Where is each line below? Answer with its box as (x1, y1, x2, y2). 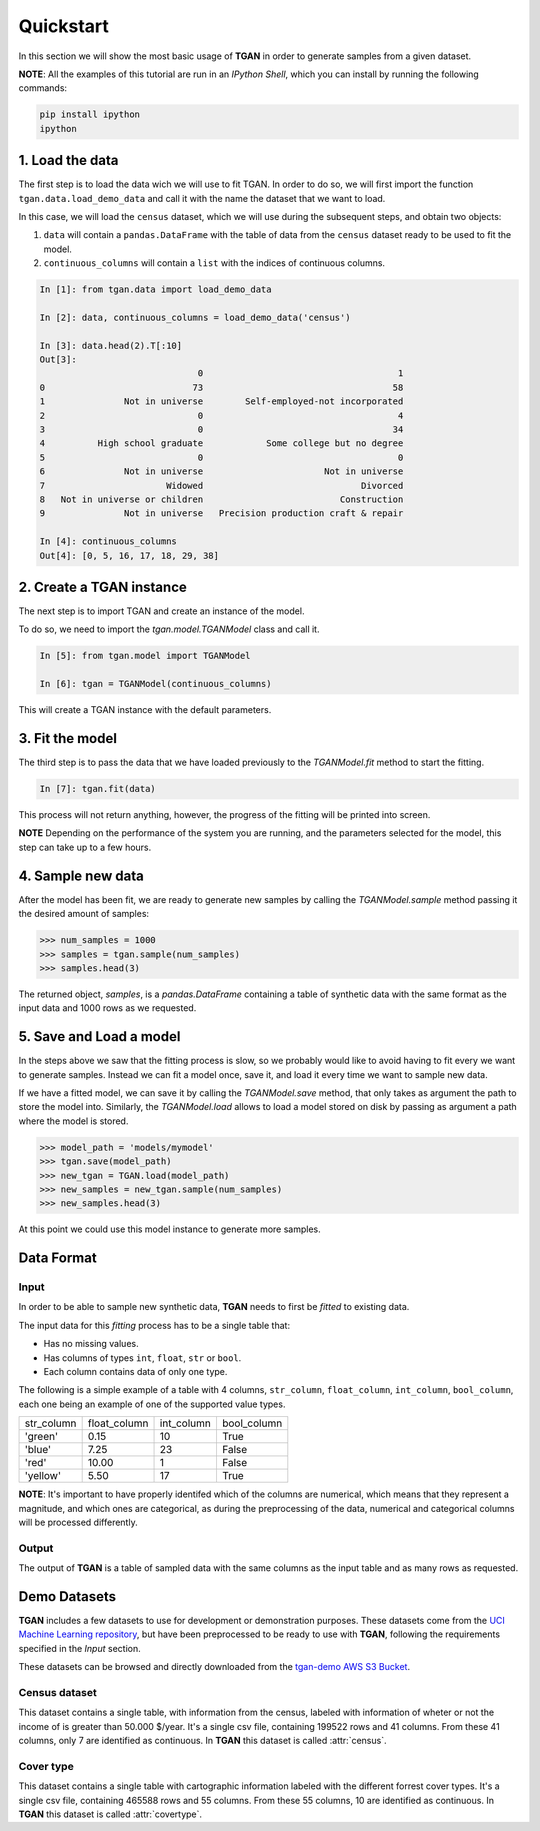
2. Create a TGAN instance (18, 578, 187, 595)
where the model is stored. (18, 1115, 129, 1127)
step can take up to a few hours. (18, 841, 152, 853)
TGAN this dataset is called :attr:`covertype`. (18, 1808, 203, 1820)
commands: (18, 82, 68, 94)
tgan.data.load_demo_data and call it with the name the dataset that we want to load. (18, 192, 386, 204)
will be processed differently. (18, 1516, 139, 1528)
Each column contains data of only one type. (43, 1366, 228, 1378)
